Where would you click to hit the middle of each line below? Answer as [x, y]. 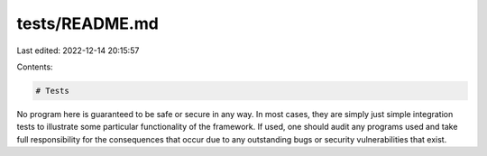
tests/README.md [88, 23]
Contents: [35, 67]
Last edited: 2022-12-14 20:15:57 [78, 50]
